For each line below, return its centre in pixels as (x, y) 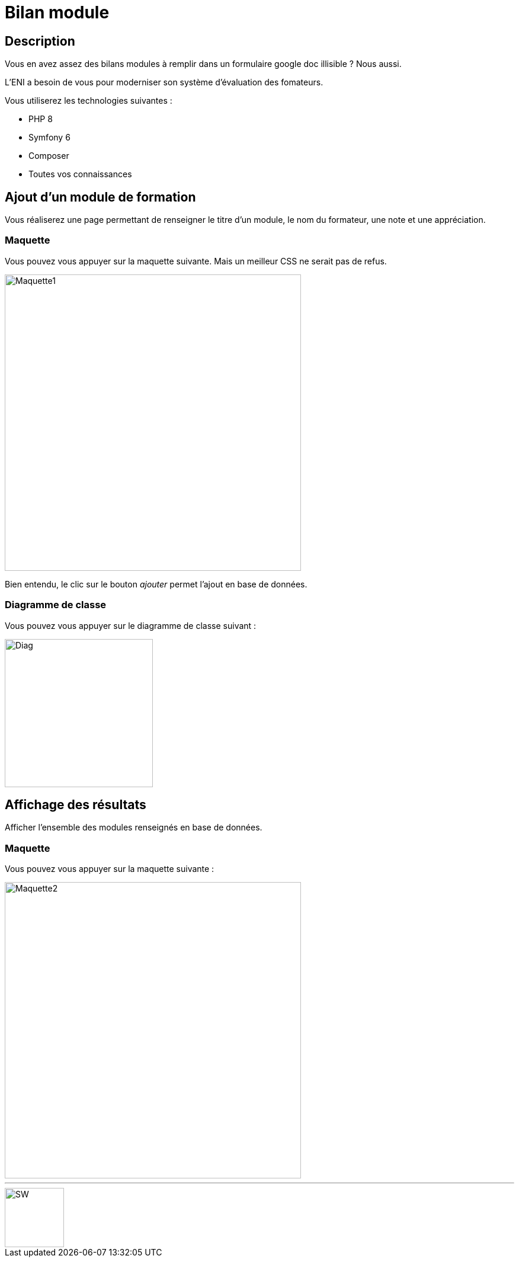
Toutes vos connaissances (80, 174)
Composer (49, 156)
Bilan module (57, 12)
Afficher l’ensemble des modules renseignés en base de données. (134, 828)
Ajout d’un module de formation (100, 197)
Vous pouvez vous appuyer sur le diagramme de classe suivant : (131, 625)
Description (40, 41)
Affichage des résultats (76, 804)
